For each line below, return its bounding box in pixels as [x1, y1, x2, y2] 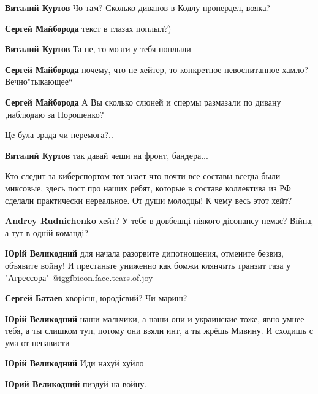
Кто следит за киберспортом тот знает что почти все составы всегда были [5, 169, 281, 182]
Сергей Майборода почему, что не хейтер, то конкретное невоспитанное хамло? [5, 63, 309, 75]
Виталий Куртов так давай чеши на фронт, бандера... [5, 149, 208, 161]
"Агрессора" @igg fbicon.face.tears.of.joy [5, 271, 153, 284]
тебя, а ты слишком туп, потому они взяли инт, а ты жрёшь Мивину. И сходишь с [5, 324, 313, 337]
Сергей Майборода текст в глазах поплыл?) [5, 21, 172, 34]
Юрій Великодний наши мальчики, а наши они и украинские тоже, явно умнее [5, 312, 305, 325]
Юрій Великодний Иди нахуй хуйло [5, 357, 144, 369]
